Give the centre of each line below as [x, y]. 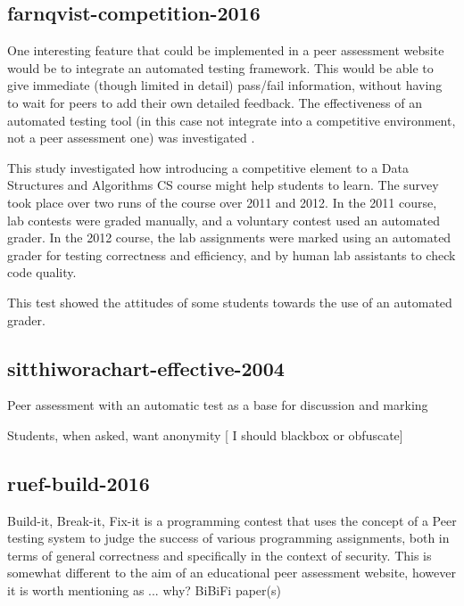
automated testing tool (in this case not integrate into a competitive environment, [232, 120]
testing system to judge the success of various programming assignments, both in [228, 538]
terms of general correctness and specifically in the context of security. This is [220, 555]
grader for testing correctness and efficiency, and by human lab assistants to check [232, 254]
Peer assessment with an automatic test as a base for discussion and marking [218, 405]
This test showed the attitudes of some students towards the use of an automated [230, 302]
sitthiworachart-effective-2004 [146, 368]
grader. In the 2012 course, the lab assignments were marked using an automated [229, 237]
